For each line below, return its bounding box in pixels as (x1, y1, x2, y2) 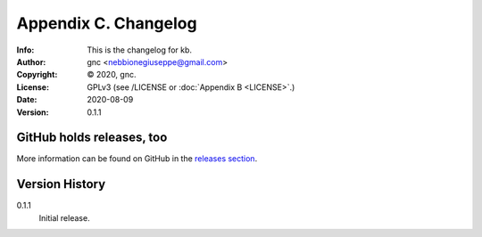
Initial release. (38, 212, 90, 223)
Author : (16, 56, 46, 67)
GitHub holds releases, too (16, 130, 168, 145)
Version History (16, 176, 106, 192)
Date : (16, 94, 37, 105)
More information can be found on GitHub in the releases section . (16, 153, 258, 164)
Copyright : (16, 69, 58, 80)
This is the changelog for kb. (87, 45, 192, 55)
